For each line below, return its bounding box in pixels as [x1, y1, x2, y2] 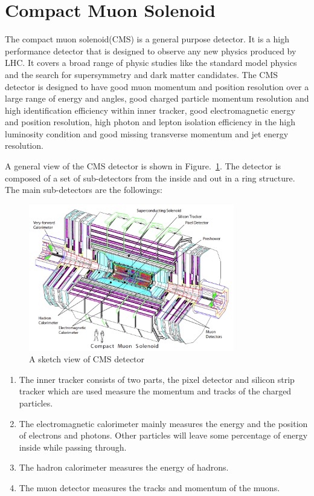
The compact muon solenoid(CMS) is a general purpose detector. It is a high [5, 33, 289, 45]
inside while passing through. [19, 440, 127, 453]
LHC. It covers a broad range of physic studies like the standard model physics [5, 56, 297, 69]
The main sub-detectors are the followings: [5, 183, 162, 196]
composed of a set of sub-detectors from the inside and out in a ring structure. [5, 171, 295, 184]
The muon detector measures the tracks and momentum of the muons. [19, 481, 280, 494]
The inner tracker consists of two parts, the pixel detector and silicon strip [19, 373, 295, 385]
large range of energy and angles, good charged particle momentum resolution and [5, 92, 309, 105]
